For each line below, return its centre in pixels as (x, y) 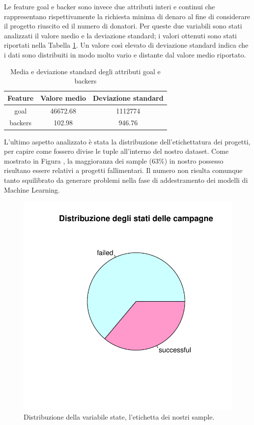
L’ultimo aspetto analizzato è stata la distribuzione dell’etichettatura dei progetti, (127, 141)
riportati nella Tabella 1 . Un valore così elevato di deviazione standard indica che (126, 45)
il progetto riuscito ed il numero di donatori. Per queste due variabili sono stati (123, 26)
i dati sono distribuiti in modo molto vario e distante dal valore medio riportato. (125, 54)
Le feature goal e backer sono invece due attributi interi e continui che (110, 6)
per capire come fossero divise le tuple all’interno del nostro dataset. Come (116, 151)
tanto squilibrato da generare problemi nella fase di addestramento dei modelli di (126, 180)
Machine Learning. (32, 189)
